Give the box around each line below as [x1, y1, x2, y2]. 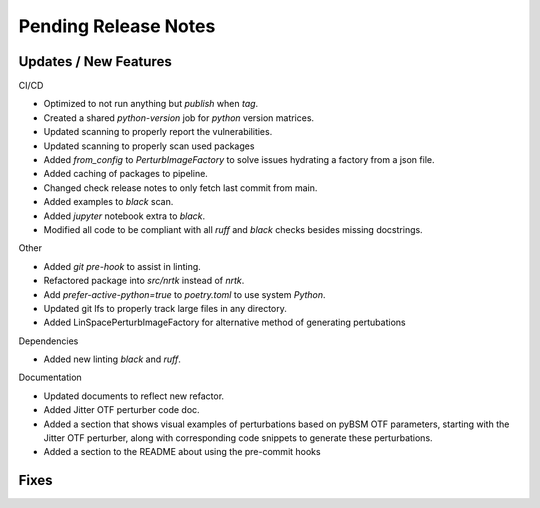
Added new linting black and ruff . [43, 353, 182, 365]
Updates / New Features [18, 53, 172, 70]
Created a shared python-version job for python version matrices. [43, 111, 315, 124]
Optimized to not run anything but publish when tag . [43, 98, 259, 110]
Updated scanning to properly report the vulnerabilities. [43, 126, 273, 138]
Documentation [18, 371, 82, 384]
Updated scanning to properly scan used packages [43, 140, 255, 152]
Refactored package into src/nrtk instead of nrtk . [43, 275, 245, 287]
